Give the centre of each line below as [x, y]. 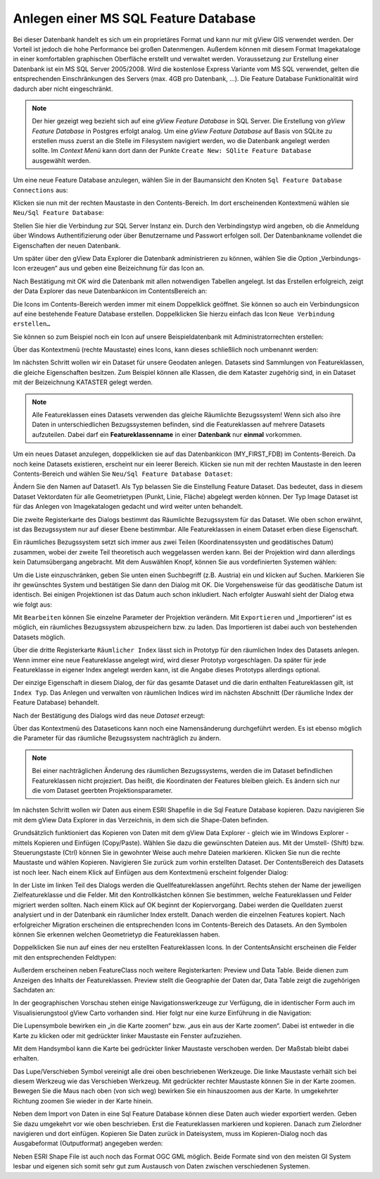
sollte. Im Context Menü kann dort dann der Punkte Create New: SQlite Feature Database [172, 151]
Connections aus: [40, 190]
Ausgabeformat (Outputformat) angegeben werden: [88, 1143]
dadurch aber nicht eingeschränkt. [63, 89]
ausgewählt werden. [62, 160]
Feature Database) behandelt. [56, 703]
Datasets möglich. [39, 637]
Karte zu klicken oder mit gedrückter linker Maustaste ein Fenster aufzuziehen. [127, 1035]
